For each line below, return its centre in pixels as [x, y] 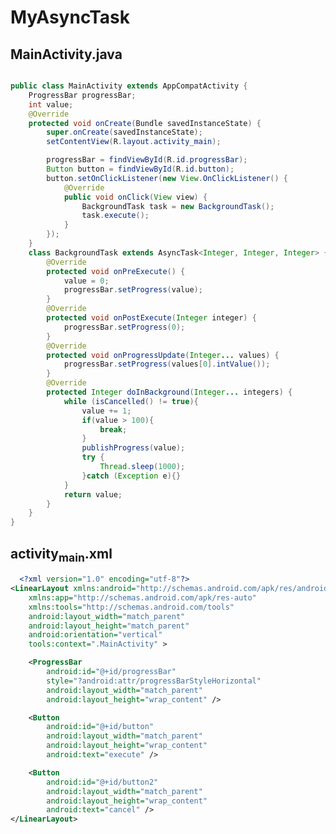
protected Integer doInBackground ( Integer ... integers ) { [169, 392]
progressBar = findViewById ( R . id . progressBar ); [147, 160]
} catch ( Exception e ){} [131, 476]
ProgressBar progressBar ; [82, 95]
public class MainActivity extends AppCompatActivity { [129, 86]
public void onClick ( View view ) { [135, 197]
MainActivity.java [66, 54]
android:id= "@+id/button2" [102, 782]
